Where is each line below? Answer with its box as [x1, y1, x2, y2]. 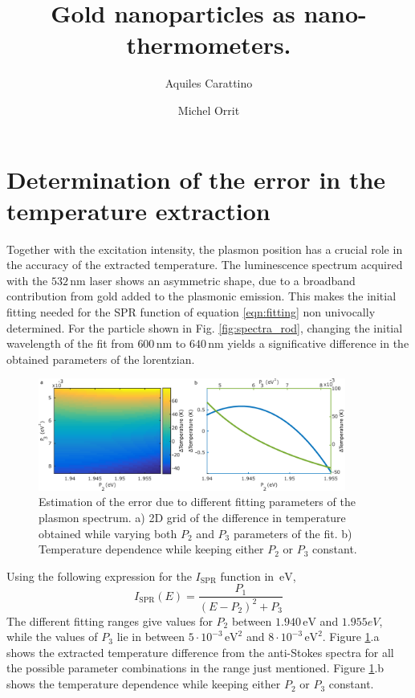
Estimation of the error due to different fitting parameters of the [39, 493, 356, 510]
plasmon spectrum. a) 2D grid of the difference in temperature [39, 508, 346, 525]
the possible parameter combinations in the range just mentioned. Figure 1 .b [6, 659, 384, 676]
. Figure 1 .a [322, 628, 380, 645]
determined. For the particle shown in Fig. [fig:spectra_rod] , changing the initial [6, 319, 403, 336]
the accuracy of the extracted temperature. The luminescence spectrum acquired [6, 256, 403, 273]
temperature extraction [6, 194, 271, 227]
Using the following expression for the [6, 567, 192, 584]
